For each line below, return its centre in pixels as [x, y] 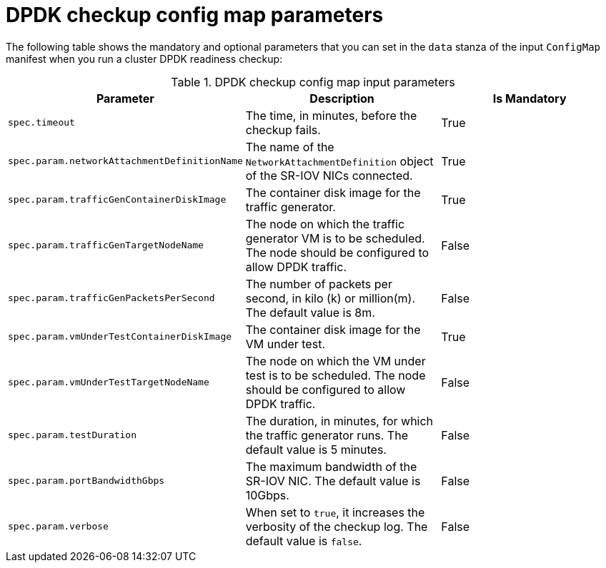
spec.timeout [41, 123]
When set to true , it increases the [335, 512]
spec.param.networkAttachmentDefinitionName [125, 161]
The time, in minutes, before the [331, 115]
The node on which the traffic [325, 224]
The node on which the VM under [336, 361]
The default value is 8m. [310, 312]
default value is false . [304, 541]
